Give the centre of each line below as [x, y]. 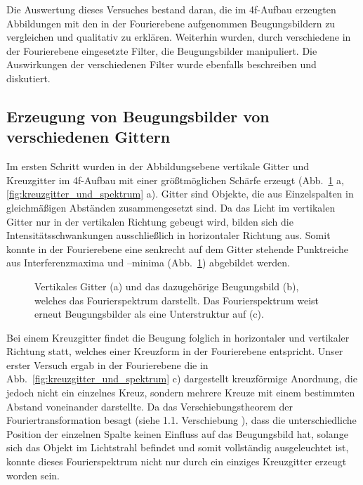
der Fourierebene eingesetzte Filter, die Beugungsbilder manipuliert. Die [162, 50]
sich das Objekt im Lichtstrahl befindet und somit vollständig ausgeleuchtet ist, [178, 447]
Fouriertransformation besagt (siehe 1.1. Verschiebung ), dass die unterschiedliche [181, 420]
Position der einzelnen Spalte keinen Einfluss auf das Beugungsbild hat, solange [177, 433]
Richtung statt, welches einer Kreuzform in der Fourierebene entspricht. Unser [175, 351]
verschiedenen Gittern [88, 137]
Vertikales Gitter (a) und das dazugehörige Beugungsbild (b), [167, 286]
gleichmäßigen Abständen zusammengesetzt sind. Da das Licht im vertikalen [171, 207]
